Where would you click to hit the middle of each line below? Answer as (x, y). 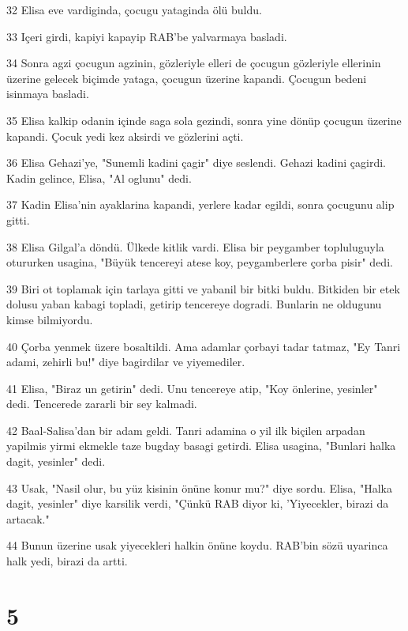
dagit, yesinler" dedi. (56, 461)
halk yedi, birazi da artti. (67, 561)
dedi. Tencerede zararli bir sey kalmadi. (102, 404)
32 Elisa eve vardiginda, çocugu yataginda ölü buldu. (134, 9)
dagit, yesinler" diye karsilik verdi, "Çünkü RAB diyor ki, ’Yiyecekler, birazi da (198, 503)
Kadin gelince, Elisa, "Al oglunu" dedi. (99, 178)
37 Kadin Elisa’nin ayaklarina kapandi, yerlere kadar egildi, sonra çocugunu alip (200, 204)
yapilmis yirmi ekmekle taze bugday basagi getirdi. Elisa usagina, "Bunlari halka (201, 446)
